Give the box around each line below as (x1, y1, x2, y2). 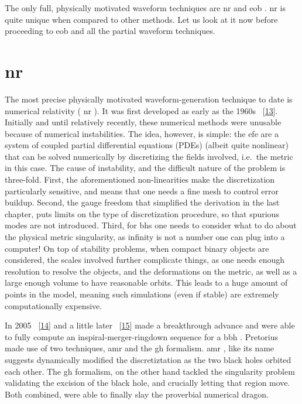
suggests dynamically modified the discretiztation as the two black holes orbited (5, 353, 291, 365)
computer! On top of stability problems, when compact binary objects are (5, 242, 269, 254)
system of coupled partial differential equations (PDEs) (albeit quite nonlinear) (5, 139, 289, 151)
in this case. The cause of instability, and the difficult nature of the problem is (5, 162, 286, 174)
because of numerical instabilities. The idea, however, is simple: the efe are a (5, 127, 279, 139)
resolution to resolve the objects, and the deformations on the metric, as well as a (5, 265, 297, 277)
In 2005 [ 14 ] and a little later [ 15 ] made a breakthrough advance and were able (5, 319, 295, 331)
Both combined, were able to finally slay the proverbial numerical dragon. (5, 388, 269, 400)
